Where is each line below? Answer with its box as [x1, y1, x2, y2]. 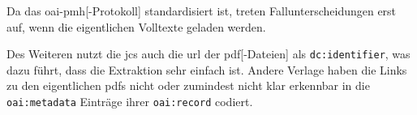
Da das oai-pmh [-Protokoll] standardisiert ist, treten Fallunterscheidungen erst [6, 2, 397, 19]
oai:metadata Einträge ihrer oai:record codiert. [6, 93, 253, 110]
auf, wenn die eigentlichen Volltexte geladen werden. [6, 18, 266, 35]
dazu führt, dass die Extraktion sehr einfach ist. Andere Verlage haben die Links [6, 61, 407, 78]
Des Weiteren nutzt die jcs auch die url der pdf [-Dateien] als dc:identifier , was [6, 45, 411, 62]
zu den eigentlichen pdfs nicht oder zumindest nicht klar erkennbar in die [6, 77, 370, 94]
